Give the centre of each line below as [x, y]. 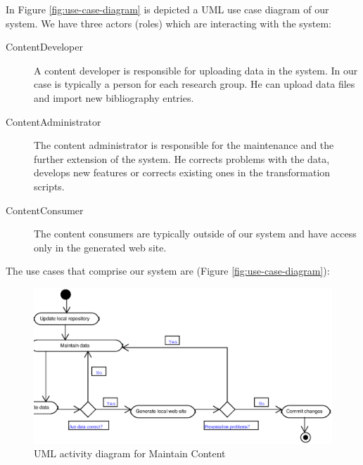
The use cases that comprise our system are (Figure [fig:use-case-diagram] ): [168, 271]
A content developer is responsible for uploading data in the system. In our [196, 70]
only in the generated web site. [100, 247]
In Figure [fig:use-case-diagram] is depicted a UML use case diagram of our [167, 9]
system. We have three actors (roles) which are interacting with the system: [168, 23]
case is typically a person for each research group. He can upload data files [195, 84]
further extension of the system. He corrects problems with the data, [182, 158]
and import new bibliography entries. [114, 97]
